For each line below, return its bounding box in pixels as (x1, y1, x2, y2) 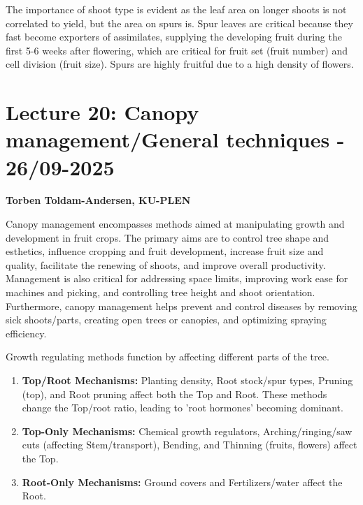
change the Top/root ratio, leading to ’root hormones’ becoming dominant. (22, 400, 343, 415)
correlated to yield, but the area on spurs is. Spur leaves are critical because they (6, 15, 353, 30)
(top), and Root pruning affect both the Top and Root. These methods (22, 386, 327, 401)
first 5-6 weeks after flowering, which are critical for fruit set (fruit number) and (6, 43, 348, 57)
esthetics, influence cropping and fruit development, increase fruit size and (6, 244, 324, 258)
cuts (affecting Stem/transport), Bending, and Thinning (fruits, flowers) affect (22, 437, 357, 452)
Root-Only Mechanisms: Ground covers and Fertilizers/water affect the (22, 474, 343, 489)
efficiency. (6, 325, 47, 340)
